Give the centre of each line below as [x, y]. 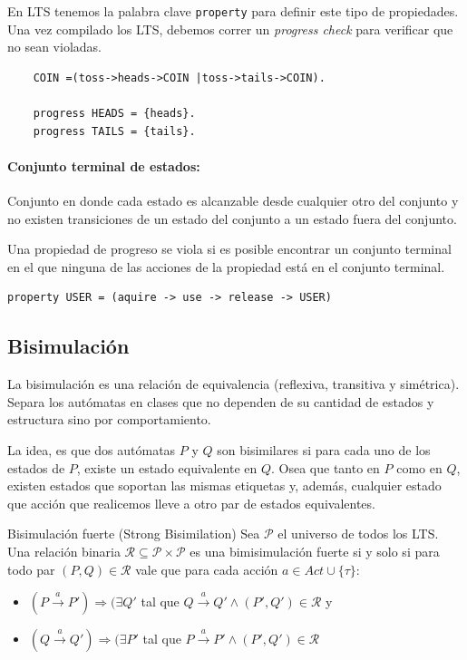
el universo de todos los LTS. [358, 534]
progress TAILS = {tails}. [114, 131]
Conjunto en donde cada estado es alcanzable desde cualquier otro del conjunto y [233, 201]
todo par [31, 569]
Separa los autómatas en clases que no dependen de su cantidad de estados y [221, 401]
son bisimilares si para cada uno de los [324, 449]
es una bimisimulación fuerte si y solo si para [315, 551]
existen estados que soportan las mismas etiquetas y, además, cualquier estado [224, 485]
